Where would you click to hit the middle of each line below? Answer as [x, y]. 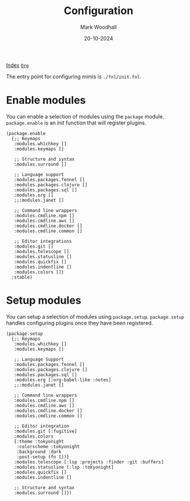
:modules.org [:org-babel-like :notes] [62, 380]
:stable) [22, 277]
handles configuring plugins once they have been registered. [80, 323]
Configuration [99, 11]
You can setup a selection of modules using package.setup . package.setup [95, 316]
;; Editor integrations [43, 241]
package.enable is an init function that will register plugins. [76, 123]
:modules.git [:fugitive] [45, 431]
